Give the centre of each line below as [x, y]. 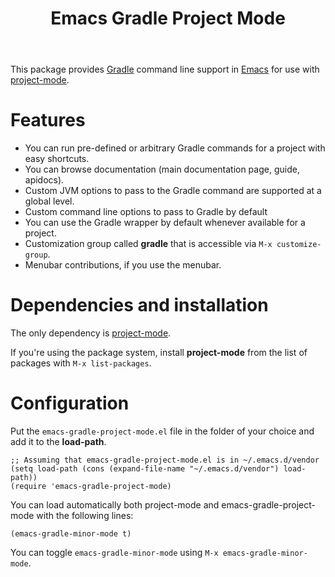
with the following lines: [85, 515]
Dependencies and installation [139, 305]
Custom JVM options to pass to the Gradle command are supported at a [173, 191]
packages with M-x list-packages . [81, 363]
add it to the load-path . [58, 441]
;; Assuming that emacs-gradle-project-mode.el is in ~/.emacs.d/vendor [165, 460]
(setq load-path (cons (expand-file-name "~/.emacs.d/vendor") [145, 469]
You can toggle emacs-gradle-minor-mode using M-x [114, 552]
